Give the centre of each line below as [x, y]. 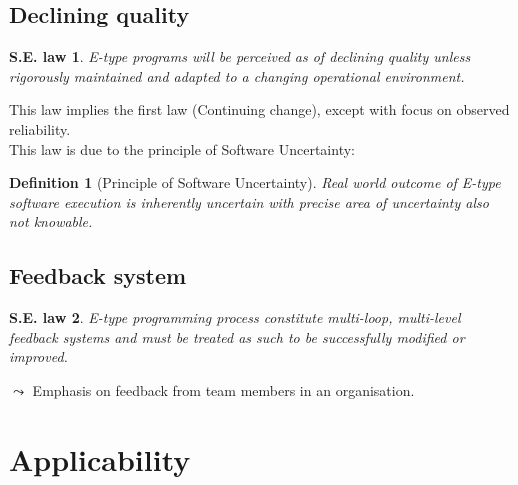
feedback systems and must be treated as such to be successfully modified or [237, 336]
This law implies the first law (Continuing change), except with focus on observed [259, 109]
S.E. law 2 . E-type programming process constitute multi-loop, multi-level [235, 317]
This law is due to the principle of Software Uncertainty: [182, 148]
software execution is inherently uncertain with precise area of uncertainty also [249, 201]
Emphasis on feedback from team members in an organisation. [223, 389]
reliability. [40, 128]
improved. [38, 356]
